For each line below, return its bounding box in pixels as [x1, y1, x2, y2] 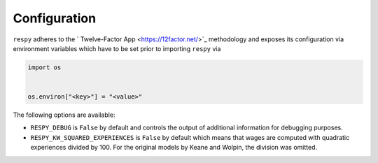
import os [27, 63, 62, 71]
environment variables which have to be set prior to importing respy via [13, 44, 221, 52]
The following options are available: [13, 111, 115, 119]
